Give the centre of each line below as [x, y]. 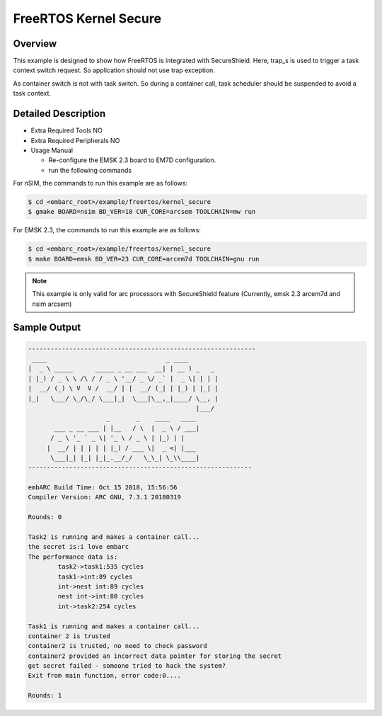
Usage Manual [52, 150]
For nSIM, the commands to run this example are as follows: [100, 183]
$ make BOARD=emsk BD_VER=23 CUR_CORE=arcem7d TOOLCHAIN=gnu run [144, 259]
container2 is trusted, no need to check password [118, 646]
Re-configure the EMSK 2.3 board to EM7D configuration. [132, 160]
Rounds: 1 [45, 695]
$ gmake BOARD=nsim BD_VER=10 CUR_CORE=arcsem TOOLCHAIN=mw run [142, 212]
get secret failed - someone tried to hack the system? [127, 666]
